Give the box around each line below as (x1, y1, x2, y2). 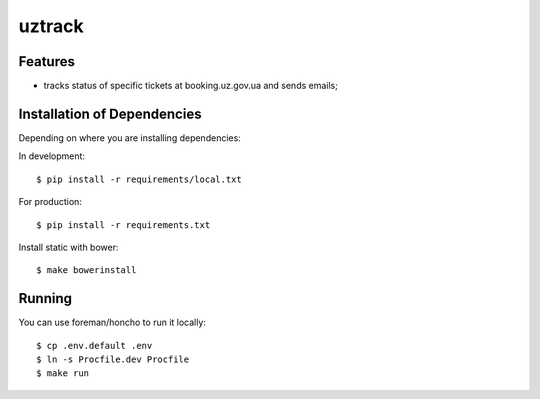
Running (18, 290, 73, 307)
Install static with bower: (18, 241, 119, 253)
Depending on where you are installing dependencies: (18, 131, 242, 144)
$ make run (36, 368, 90, 379)
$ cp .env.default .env (36, 340, 153, 351)
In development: (18, 150, 85, 162)
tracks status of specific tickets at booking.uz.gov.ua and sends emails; (43, 80, 339, 92)
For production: (18, 196, 82, 208)
